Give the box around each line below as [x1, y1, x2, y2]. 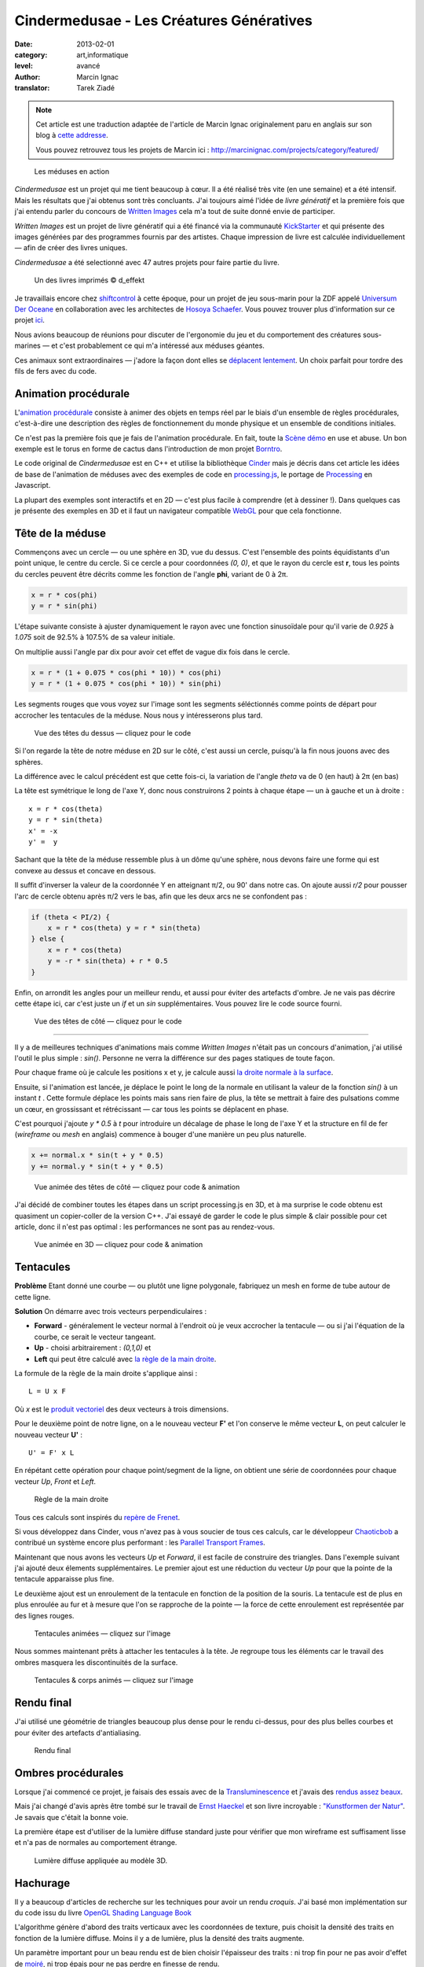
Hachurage [14, 1877, 71, 1890]
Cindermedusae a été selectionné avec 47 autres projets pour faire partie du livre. [14, 257, 280, 267]
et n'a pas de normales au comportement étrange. [14, 1838, 177, 1847]
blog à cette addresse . [35, 131, 109, 140]
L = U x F [28, 1387, 66, 1396]
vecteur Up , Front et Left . [14, 1476, 97, 1486]
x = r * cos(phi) [31, 590, 98, 600]
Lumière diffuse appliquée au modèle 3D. [34, 1855, 168, 1865]
